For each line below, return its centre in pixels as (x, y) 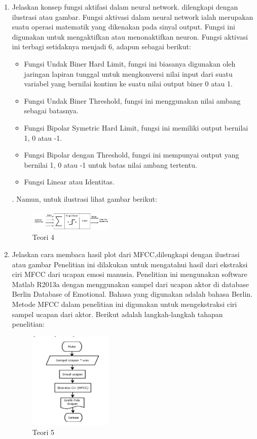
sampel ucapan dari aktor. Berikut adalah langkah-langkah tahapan (117, 314)
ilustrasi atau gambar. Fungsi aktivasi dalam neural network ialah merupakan (133, 17)
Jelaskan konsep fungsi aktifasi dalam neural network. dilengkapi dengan (125, 7)
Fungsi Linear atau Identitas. (69, 182)
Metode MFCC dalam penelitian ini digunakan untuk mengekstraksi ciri (124, 304)
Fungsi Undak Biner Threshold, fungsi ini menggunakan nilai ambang (132, 100)
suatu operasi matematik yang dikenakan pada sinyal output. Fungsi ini (123, 27)
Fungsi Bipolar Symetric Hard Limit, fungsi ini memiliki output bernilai (136, 127)
